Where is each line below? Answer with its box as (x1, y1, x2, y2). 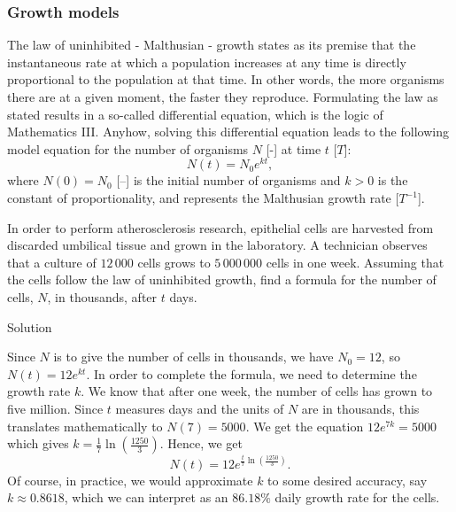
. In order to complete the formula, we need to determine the (86, 364, 417, 383)
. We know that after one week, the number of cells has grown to (81, 382, 433, 400)
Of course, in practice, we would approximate (7, 470, 253, 489)
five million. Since (7, 399, 104, 417)
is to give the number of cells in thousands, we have (53, 347, 334, 366)
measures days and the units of (115, 399, 284, 417)
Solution (7, 317, 52, 336)
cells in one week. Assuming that (266, 252, 444, 271)
